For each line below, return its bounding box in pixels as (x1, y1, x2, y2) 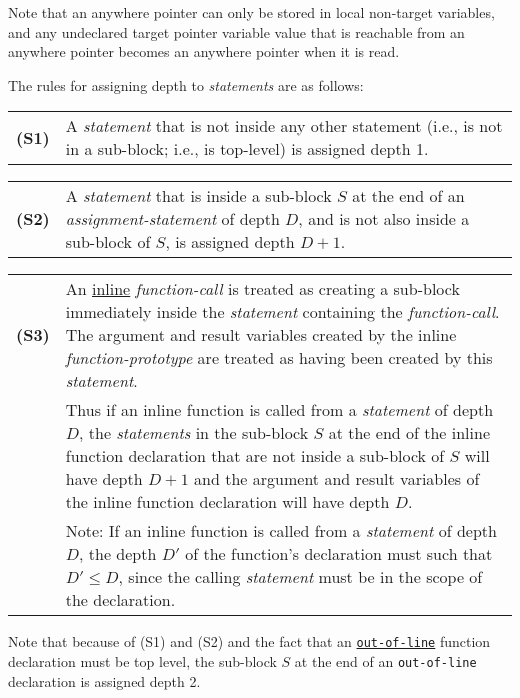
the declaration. (65, 588, 176, 612)
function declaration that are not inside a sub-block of (65, 444, 445, 468)
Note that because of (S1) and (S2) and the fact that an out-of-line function (8, 631, 491, 652)
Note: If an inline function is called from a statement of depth (65, 519, 497, 543)
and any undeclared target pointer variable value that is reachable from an (8, 21, 465, 42)
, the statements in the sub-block (78, 421, 309, 445)
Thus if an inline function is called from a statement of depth (65, 398, 494, 422)
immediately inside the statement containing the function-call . (65, 300, 500, 324)
